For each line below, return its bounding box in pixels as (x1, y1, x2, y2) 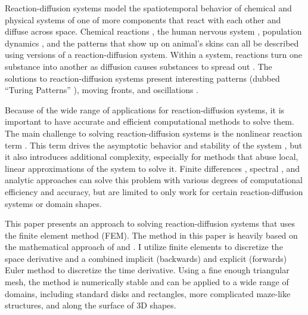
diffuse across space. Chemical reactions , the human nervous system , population (5, 25, 302, 38)
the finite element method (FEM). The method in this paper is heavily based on (5, 228, 298, 241)
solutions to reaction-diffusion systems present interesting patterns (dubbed (5, 72, 280, 84)
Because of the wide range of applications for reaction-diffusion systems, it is (5, 103, 285, 116)
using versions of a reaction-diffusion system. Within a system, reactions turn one (5, 48, 302, 61)
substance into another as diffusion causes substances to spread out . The (5, 60, 272, 72)
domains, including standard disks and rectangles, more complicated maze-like (5, 287, 291, 299)
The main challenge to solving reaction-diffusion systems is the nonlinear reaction (5, 126, 303, 139)
